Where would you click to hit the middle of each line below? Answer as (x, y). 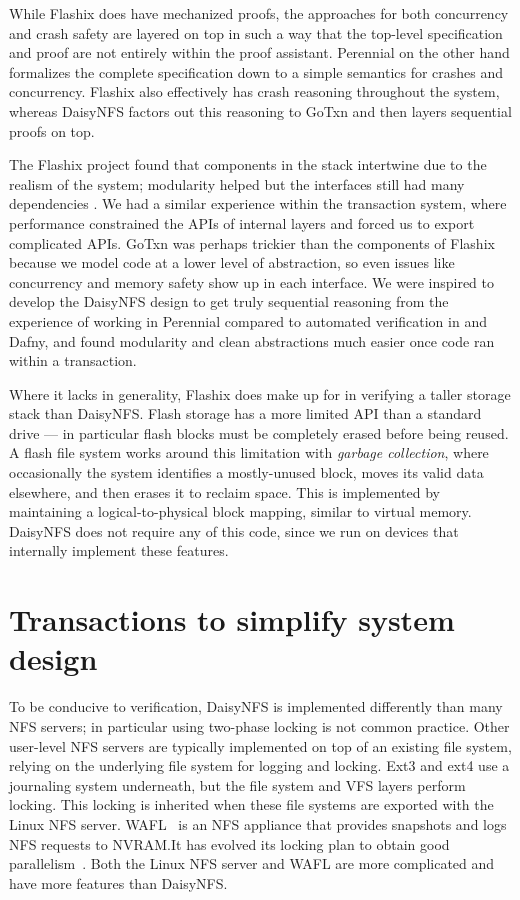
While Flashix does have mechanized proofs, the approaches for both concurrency (259, 13)
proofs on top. (52, 130)
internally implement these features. (119, 550)
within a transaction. (73, 360)
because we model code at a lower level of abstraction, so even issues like (232, 262)
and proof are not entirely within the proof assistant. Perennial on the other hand (259, 52)
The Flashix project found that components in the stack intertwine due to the (248, 164)
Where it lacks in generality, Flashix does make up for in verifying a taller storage (260, 393)
